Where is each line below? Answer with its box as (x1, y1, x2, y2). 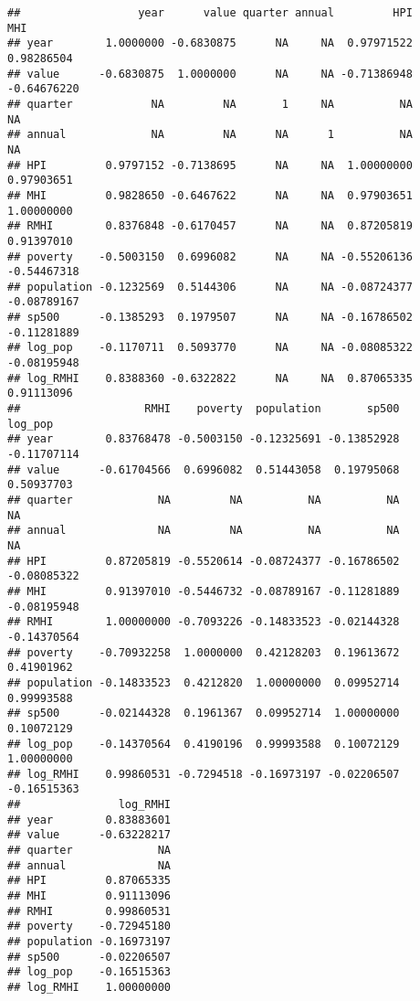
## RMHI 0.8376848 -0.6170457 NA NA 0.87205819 (7, 219, 413, 233)
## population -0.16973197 (7, 935, 171, 949)
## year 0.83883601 (7, 813, 171, 826)
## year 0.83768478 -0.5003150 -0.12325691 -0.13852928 (7, 432, 400, 446)
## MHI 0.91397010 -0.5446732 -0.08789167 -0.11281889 (7, 584, 400, 598)
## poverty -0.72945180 (7, 920, 171, 933)
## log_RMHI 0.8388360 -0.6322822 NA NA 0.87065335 (7, 371, 413, 385)
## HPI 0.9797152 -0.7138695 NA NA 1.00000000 (7, 158, 413, 172)
